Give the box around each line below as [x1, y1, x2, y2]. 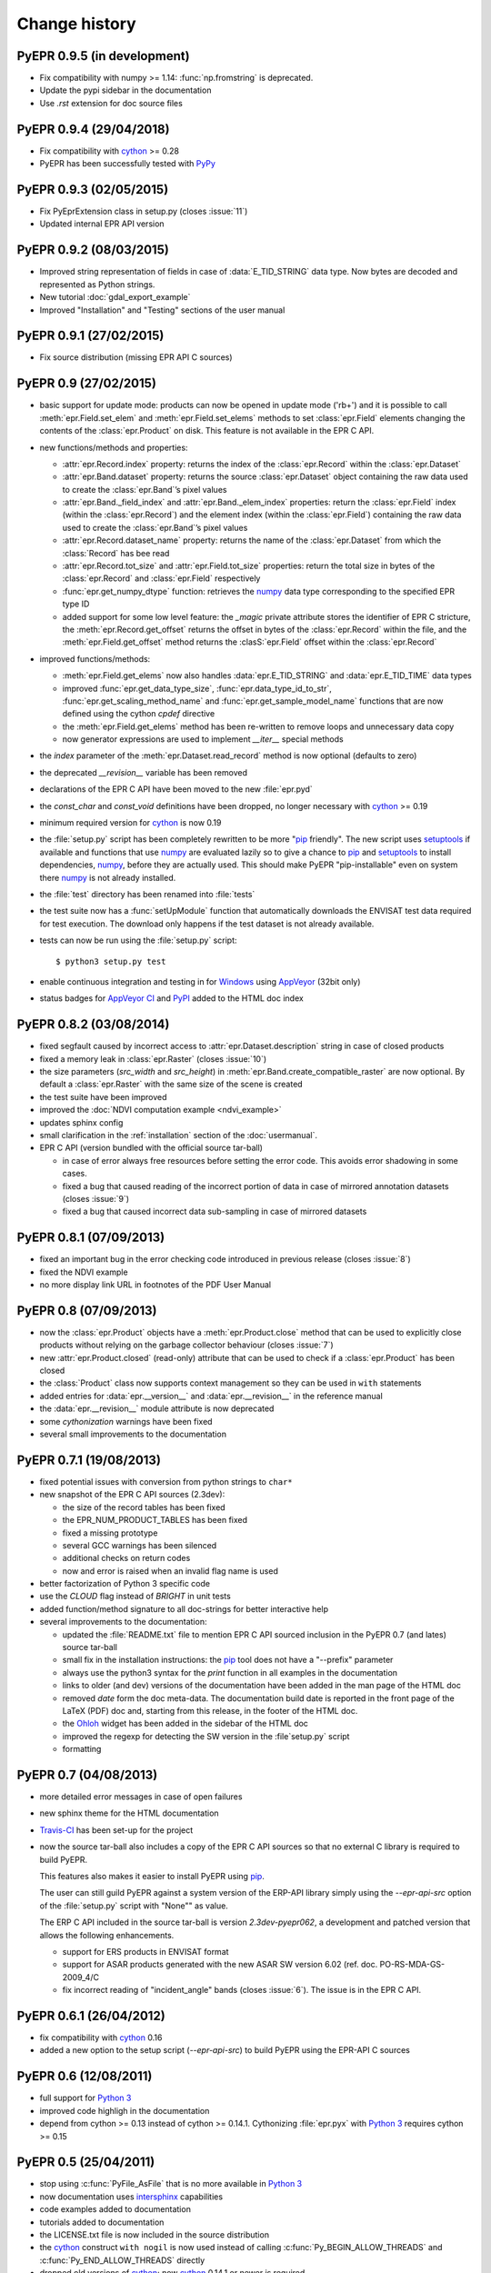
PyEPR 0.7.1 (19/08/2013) [16, 1452, 161, 1467]
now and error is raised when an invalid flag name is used [62, 1565, 279, 1577]
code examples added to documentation [39, 2204, 191, 2215]
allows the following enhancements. [39, 1929, 175, 1940]
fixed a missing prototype [62, 1527, 158, 1538]
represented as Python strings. [39, 278, 155, 290]
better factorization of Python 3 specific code [39, 1578, 211, 1589]
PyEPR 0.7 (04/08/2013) [16, 1767, 158, 1782]
